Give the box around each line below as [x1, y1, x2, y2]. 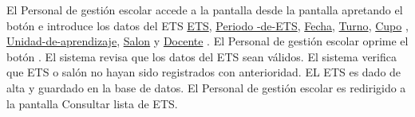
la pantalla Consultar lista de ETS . [6, 95, 178, 111]
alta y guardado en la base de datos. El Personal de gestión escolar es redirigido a [6, 79, 406, 96]
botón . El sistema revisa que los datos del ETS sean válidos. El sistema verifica [6, 48, 397, 64]
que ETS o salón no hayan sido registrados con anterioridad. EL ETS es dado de [6, 64, 401, 80]
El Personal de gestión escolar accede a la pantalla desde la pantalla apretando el [6, 2, 403, 18]
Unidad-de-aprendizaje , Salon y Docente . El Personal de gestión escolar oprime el [6, 33, 409, 49]
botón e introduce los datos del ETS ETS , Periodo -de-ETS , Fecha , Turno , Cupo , [6, 17, 409, 33]
